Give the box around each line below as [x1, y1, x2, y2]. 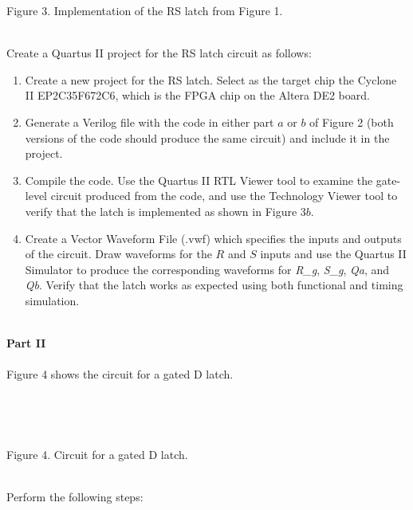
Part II [6, 335, 46, 351]
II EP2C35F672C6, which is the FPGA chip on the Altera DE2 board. [25, 87, 370, 104]
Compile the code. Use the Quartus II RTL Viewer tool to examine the [25, 171, 373, 188]
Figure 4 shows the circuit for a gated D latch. [6, 366, 234, 382]
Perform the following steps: [6, 488, 144, 505]
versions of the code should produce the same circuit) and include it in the [25, 129, 390, 146]
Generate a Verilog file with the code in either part [25, 113, 274, 130]
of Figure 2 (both [309, 113, 394, 130]
